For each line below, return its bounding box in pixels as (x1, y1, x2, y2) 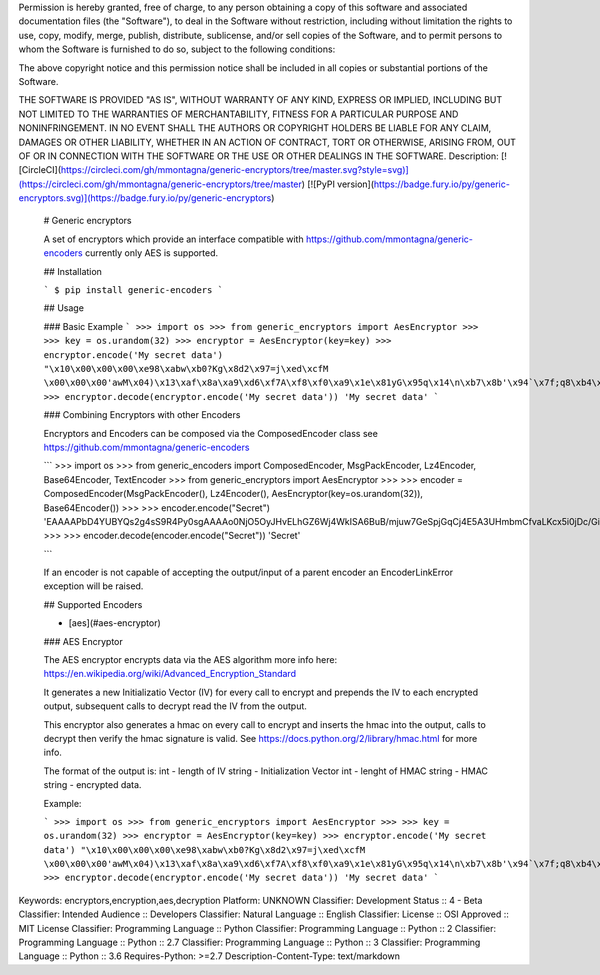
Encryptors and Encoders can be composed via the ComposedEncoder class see (43, 427, 379, 439)
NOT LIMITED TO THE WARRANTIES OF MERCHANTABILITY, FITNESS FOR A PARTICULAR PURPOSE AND (18, 108, 459, 120)
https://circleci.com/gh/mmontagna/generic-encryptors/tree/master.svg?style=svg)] (60, 164, 409, 176)
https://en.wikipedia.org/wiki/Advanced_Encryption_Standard (43, 668, 297, 680)
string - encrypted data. (43, 779, 142, 791)
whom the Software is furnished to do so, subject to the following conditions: (18, 43, 336, 55)
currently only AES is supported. (85, 247, 219, 259)
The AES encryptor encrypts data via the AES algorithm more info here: (43, 654, 338, 666)
